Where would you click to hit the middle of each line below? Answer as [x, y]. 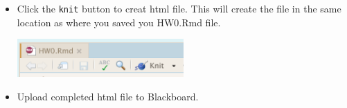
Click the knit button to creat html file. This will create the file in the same [179, 8]
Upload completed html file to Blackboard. [108, 96]
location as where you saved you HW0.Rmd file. [119, 22]
